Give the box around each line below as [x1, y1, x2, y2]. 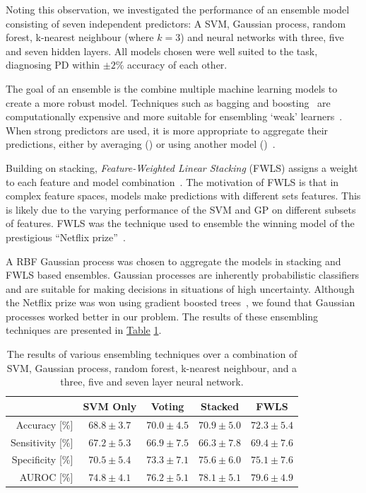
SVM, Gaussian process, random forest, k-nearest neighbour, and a [6, 360, 297, 375]
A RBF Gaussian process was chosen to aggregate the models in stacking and [6, 253, 341, 268]
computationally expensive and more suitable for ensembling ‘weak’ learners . [6, 109, 343, 124]
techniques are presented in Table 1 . [6, 323, 162, 337]
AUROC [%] [19, 470, 73, 485]
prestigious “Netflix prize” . [6, 229, 126, 244]
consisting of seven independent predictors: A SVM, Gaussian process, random [6, 16, 346, 30]
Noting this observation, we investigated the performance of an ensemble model [6, 2, 350, 16]
